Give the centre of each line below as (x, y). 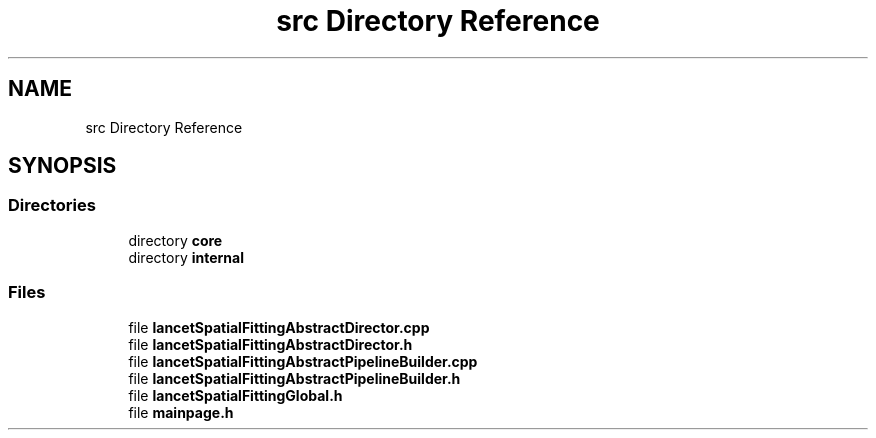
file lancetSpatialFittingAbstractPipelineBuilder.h (294, 378)
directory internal (186, 257)
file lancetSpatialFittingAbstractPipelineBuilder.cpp (303, 361)
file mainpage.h (181, 412)
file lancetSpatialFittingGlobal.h (235, 395)
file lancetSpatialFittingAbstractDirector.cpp (279, 327)
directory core (175, 240)
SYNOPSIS (62, 166)
